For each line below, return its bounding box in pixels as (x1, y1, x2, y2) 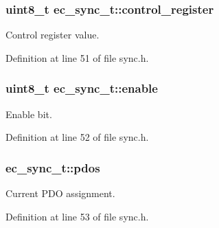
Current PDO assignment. (5, 186, 115, 201)
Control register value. (5, 27, 100, 42)
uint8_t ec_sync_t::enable (5, 80, 158, 97)
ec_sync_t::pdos (5, 159, 100, 176)
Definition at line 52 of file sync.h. (5, 130, 149, 144)
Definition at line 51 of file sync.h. (5, 50, 149, 65)
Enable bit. (5, 106, 52, 121)
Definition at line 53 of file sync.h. (5, 209, 149, 223)
